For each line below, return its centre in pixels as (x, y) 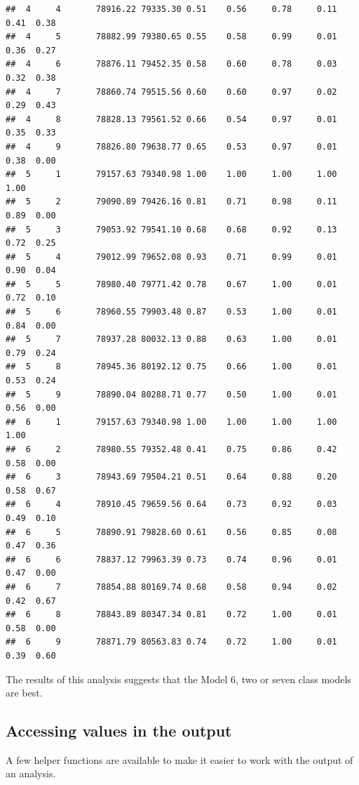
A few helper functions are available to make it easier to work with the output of (179, 759)
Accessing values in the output (119, 731)
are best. (24, 693)
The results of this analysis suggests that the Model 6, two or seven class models (178, 679)
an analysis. (31, 773)
